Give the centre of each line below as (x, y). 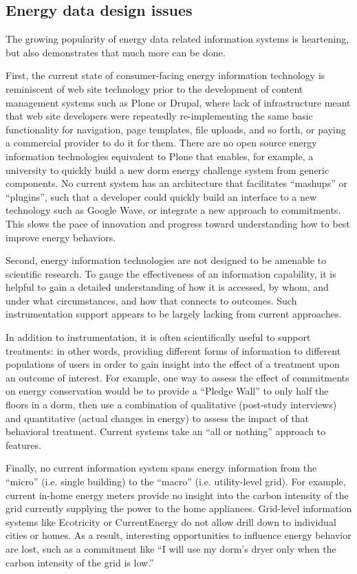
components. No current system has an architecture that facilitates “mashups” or (176, 183)
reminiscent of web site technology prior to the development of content (154, 88)
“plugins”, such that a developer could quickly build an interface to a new (161, 196)
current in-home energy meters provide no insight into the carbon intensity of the (177, 495)
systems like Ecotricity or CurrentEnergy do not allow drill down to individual (171, 521)
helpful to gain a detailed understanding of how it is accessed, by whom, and (167, 287)
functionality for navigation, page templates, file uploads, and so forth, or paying (176, 129)
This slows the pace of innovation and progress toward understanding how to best (178, 223)
